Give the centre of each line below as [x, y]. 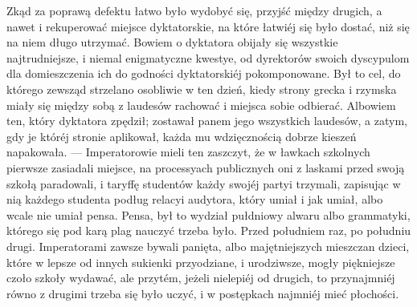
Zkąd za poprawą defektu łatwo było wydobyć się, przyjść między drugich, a [194, 10]
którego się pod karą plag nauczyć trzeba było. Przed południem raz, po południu [209, 230]
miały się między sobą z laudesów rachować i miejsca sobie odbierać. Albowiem [201, 105]
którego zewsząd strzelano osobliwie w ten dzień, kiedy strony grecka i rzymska [202, 89]
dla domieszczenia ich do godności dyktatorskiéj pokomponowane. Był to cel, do [204, 73]
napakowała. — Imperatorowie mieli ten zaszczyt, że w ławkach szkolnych [188, 152]
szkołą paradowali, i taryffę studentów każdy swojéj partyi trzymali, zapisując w [204, 183]
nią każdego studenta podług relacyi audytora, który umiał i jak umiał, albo [195, 199]
